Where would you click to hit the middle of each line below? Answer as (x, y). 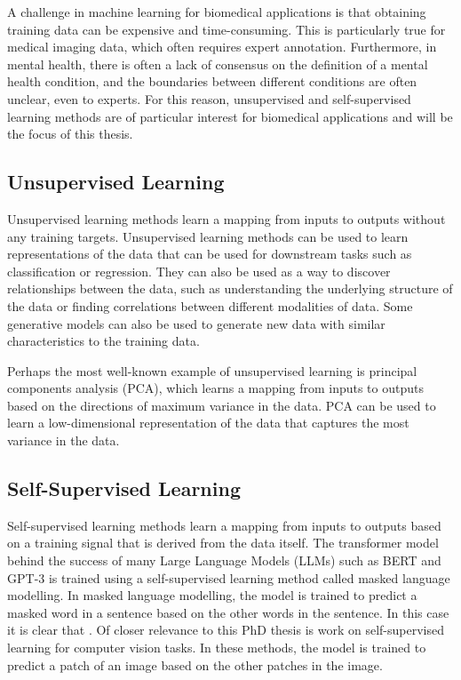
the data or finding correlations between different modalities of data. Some (210, 305)
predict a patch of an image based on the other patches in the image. (195, 664)
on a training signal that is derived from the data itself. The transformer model (223, 543)
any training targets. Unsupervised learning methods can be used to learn (208, 236)
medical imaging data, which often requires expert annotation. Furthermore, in (222, 47)
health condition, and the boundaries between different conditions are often (212, 81)
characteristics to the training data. (103, 341)
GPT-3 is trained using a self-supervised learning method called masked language (229, 577)
